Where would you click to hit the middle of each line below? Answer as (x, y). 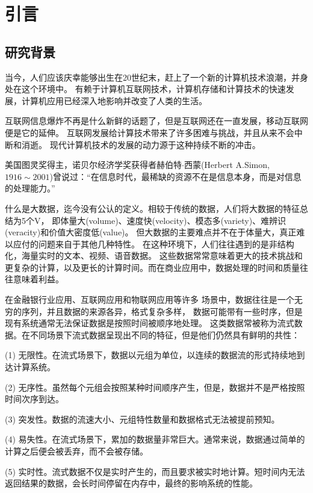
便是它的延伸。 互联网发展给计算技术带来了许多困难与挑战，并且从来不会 (150, 132)
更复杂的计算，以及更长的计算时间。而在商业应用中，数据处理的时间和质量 (152, 267)
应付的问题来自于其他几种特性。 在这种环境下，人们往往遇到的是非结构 (153, 243)
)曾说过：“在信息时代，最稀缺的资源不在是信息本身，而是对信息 (175, 176)
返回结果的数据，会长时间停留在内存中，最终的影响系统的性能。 (131, 483)
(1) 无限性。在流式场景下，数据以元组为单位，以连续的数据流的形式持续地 (151, 355)
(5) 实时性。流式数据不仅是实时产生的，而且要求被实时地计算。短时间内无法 (155, 471)
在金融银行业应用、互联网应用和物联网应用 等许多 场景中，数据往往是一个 (150, 299)
